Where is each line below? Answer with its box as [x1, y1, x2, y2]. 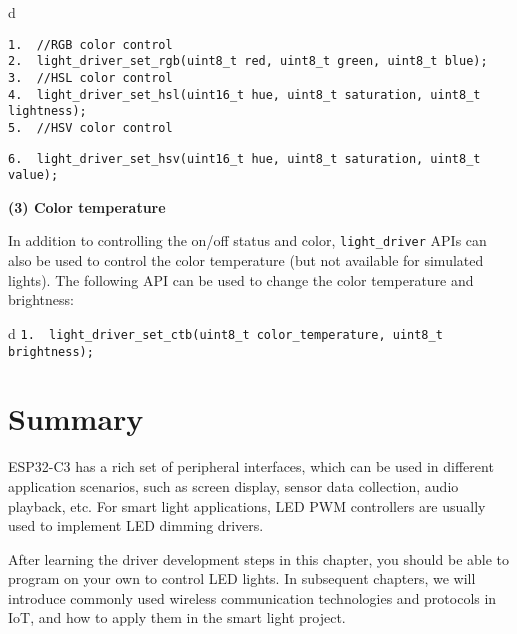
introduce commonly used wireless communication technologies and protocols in [8, 587, 497, 608]
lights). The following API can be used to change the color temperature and [8, 269, 474, 290]
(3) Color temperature [8, 196, 166, 217]
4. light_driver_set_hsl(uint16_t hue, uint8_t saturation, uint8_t [8, 87, 481, 102]
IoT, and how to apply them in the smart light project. [8, 607, 346, 628]
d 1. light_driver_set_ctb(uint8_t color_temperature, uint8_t [8, 322, 443, 343]
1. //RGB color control [8, 37, 173, 52]
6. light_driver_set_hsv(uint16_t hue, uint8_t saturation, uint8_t [8, 151, 481, 166]
